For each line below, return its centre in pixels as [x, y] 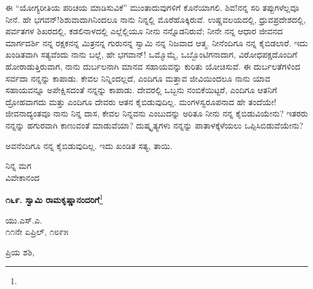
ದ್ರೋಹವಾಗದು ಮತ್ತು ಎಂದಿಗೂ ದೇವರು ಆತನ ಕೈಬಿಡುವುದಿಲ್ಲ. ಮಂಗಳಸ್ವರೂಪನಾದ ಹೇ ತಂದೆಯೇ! [141, 101]
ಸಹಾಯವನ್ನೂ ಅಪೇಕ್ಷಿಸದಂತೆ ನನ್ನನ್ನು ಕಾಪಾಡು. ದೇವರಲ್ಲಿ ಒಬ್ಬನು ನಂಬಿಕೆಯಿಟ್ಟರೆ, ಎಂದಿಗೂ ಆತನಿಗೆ [141, 90]
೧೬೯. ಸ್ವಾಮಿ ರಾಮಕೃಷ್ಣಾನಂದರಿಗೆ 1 [54, 199]
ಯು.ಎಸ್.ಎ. [24, 220]
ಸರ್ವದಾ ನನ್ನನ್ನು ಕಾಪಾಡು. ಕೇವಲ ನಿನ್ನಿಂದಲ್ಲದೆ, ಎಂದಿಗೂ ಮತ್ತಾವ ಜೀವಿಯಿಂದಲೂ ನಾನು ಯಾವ [138, 78]
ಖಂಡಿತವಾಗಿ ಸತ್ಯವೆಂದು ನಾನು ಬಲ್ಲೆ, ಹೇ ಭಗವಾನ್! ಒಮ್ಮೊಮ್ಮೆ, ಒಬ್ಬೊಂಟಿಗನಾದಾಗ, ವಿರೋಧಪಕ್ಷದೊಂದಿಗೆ [151, 54]
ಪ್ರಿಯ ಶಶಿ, [20, 251]
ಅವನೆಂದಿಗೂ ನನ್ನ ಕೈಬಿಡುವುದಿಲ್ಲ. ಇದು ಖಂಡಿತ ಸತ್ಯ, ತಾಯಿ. [89, 145]
